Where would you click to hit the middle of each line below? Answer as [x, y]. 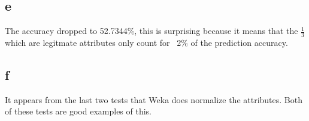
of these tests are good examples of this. [78, 111]
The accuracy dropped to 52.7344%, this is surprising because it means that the [152, 31]
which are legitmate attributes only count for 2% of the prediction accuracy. [146, 43]
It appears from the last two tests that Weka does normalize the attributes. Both [154, 99]
